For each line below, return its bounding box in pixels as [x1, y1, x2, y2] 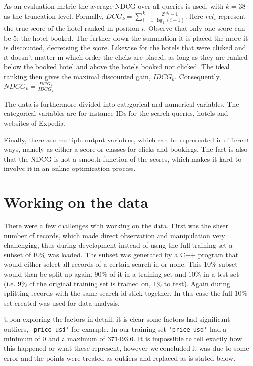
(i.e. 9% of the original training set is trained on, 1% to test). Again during [4, 278, 231, 288]
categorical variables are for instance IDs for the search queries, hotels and [4, 108, 228, 118]
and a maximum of [48, 333, 105, 343]
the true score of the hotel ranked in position [4, 23, 139, 33]
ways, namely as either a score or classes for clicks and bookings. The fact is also [4, 144, 248, 154]
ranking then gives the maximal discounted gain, [4, 71, 151, 81]
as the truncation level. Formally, [4, 10, 104, 21]
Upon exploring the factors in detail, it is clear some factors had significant [4, 314, 230, 324]
